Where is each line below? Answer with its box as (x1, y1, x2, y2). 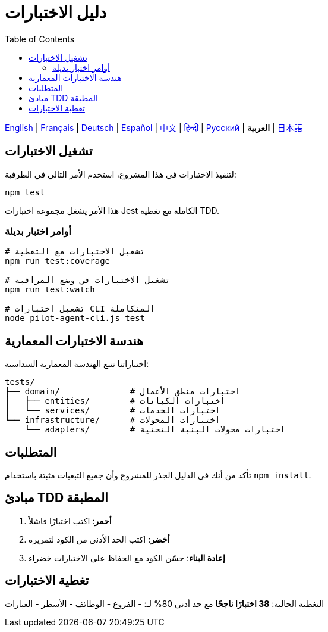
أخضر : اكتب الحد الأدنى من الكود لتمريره (29, 534, 170, 544)
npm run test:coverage (5, 256, 111, 266)
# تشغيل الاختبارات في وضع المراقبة (5, 275, 171, 285)
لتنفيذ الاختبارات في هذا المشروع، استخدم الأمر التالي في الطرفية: (5, 169, 236, 179)
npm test (5, 187, 45, 197)
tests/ (5, 377, 35, 387)
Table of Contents (5, 33, 75, 44)
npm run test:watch (5, 285, 95, 295)
